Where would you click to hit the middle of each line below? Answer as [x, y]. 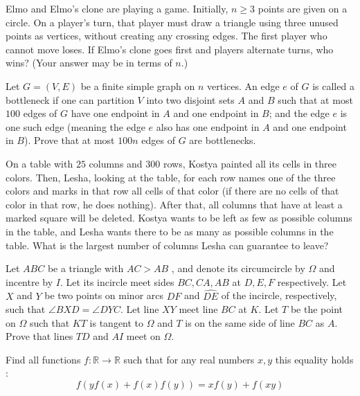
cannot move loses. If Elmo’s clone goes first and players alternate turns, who [170, 49]
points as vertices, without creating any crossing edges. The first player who [166, 36]
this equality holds [314, 359]
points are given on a [303, 8]
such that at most [315, 99]
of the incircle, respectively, [279, 295]
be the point [316, 309]
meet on [143, 336]
